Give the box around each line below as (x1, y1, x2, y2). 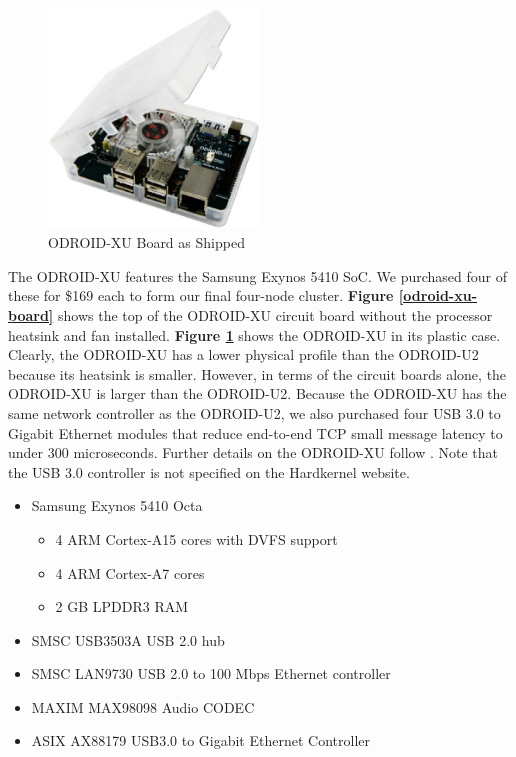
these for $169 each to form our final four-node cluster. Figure (8, 285, 394, 306)
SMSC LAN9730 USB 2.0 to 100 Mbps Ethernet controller (31, 663, 391, 684)
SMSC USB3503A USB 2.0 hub (31, 629, 225, 650)
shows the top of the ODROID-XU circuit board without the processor (57, 304, 493, 325)
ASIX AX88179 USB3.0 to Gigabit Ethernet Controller (31, 730, 370, 751)
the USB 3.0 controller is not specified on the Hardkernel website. (8, 461, 410, 482)
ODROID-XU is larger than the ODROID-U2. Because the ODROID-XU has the (8, 383, 507, 404)
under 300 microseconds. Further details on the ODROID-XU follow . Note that (8, 442, 499, 463)
